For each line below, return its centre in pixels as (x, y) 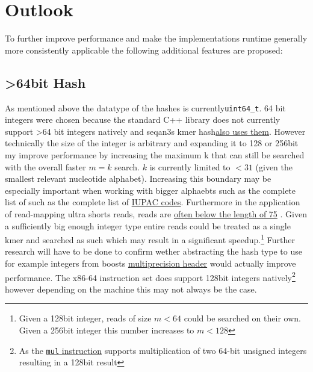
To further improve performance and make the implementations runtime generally (156, 38)
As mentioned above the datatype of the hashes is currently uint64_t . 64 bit (145, 107)
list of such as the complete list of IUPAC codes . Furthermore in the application (153, 202)
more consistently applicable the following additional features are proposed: (144, 50)
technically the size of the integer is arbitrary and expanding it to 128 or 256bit (152, 143)
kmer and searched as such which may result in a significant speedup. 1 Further (150, 239)
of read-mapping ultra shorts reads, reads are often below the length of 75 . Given (156, 213)
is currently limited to (190, 166)
